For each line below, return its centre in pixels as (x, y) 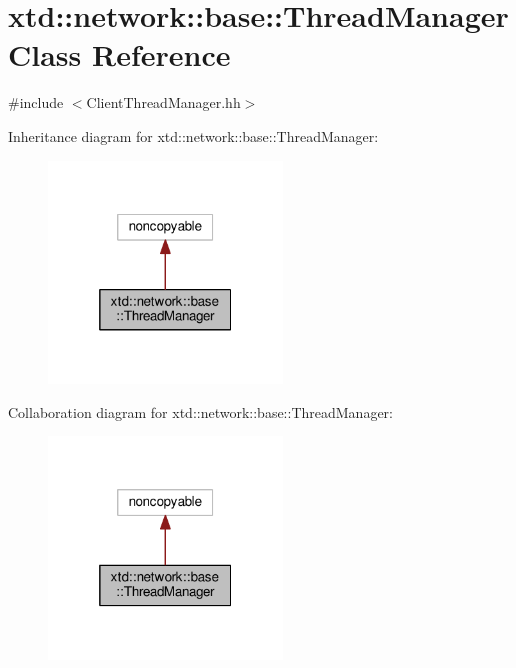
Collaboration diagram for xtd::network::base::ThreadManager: (200, 411)
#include (36, 102)
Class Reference (119, 54)
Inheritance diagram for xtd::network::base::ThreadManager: (193, 135)
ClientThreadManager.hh (163, 102)
